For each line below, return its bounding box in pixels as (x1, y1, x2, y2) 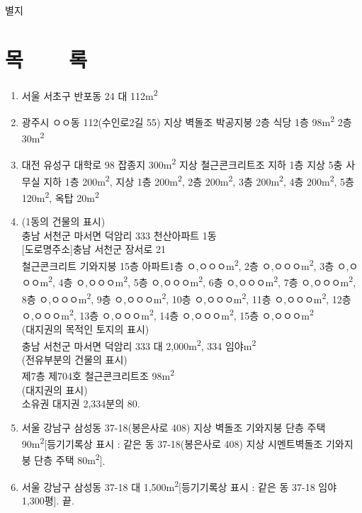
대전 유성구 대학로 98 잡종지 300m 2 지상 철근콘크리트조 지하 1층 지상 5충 (21, 155, 343, 172)
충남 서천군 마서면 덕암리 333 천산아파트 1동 (21, 227, 217, 242)
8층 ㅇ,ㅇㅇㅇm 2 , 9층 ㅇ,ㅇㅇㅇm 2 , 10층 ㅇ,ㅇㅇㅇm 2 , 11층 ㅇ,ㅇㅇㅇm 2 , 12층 (21, 289, 351, 306)
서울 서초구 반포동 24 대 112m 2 (21, 86, 158, 103)
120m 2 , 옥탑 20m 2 (21, 188, 99, 205)
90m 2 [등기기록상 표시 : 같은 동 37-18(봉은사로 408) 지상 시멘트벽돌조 (21, 434, 323, 451)
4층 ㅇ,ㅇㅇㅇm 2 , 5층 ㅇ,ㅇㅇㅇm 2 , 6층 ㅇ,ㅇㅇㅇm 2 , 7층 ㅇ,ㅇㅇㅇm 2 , (58, 273, 356, 289)
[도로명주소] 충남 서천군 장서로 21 (21, 242, 166, 256)
